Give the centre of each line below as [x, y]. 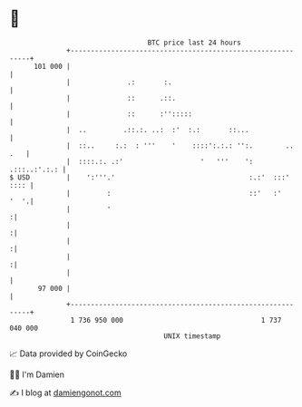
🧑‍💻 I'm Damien [37, 374]
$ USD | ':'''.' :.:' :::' [150, 177]
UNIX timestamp [192, 336]
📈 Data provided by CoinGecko [68, 354]
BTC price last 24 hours [195, 43]
